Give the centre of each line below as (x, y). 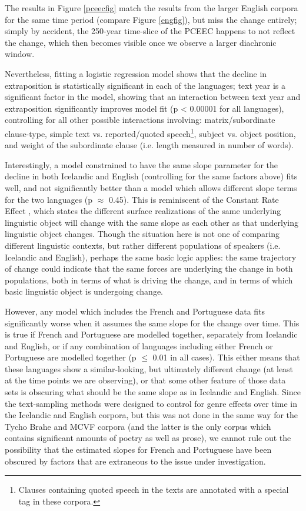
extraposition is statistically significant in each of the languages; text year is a (145, 85)
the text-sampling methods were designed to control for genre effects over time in (151, 403)
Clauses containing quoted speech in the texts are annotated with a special (154, 490)
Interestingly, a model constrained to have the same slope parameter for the (142, 164)
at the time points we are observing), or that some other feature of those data (145, 380)
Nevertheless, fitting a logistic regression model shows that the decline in (136, 73)
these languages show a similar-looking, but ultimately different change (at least (149, 368)
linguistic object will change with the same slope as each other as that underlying (152, 222)
